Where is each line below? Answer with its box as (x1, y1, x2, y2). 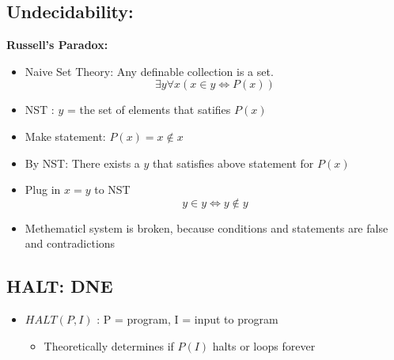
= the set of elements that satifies (66, 101, 231, 118)
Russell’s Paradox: (6, 36, 108, 53)
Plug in (25, 181, 61, 198)
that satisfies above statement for (153, 154, 314, 171)
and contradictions (25, 235, 116, 252)
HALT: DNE (6, 274, 113, 298)
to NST (94, 181, 131, 198)
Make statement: (25, 127, 106, 144)
